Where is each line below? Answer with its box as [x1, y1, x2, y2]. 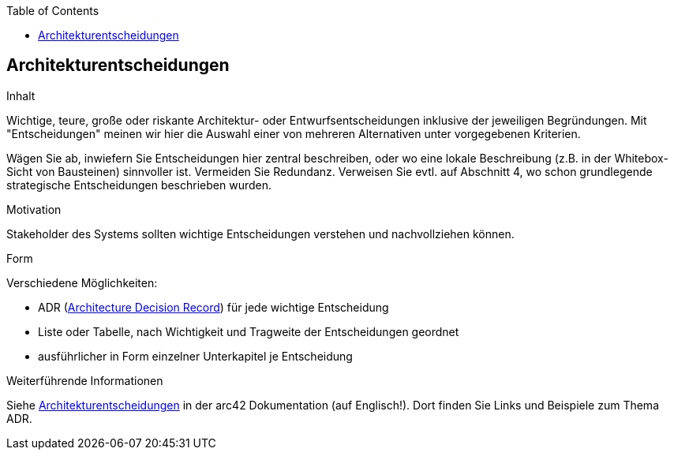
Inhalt [6, 88, 36, 103]
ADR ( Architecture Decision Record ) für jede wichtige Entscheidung [38, 300, 389, 314]
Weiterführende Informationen [6, 373, 163, 387]
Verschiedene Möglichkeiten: [6, 275, 158, 290]
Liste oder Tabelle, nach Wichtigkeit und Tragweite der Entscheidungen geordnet [38, 324, 459, 338]
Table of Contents [6, 4, 99, 17]
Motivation [6, 202, 62, 216]
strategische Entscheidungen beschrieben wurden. [6, 178, 271, 192]
